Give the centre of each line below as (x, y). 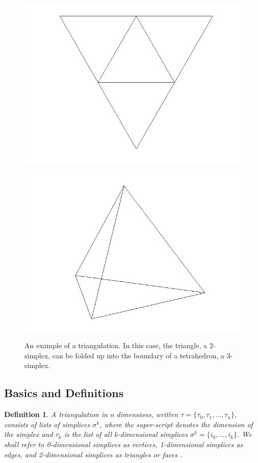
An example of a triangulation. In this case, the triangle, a (116, 345)
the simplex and (29, 434)
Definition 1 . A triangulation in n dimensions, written (91, 414)
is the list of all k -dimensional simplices (126, 434)
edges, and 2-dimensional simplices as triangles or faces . (93, 454)
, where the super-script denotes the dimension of (176, 424)
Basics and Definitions (64, 393)
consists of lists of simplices (47, 424)
